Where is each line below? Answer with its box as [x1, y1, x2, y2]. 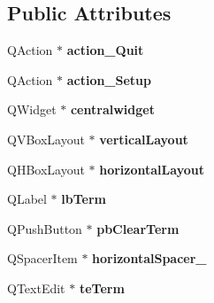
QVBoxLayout [7, 129, 85, 148]
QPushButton [7, 219, 82, 237]
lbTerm [61, 190, 106, 208]
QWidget [7, 100, 57, 119]
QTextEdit [7, 278, 65, 297]
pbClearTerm [96, 219, 180, 237]
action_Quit [66, 41, 144, 59]
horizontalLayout [99, 159, 204, 178]
